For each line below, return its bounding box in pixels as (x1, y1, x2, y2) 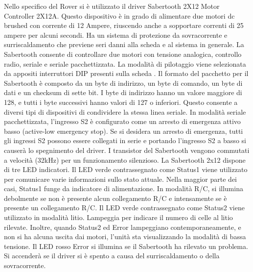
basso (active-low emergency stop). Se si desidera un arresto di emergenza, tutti (4, 125, 243, 136)
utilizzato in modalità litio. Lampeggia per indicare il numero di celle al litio (4, 212, 233, 223)
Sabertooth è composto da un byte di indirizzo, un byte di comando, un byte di (4, 77, 243, 88)
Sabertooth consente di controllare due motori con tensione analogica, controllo (4, 49, 242, 59)
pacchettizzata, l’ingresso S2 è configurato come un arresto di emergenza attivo (4, 116, 241, 126)
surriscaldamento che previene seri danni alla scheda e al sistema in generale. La (4, 39, 244, 49)
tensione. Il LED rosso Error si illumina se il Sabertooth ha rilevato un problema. (4, 241, 248, 251)
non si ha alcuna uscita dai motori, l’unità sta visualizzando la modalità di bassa (4, 231, 246, 242)
